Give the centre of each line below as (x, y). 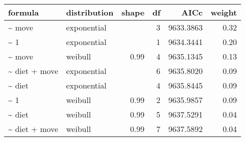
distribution (90, 12)
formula (24, 12)
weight (224, 12)
